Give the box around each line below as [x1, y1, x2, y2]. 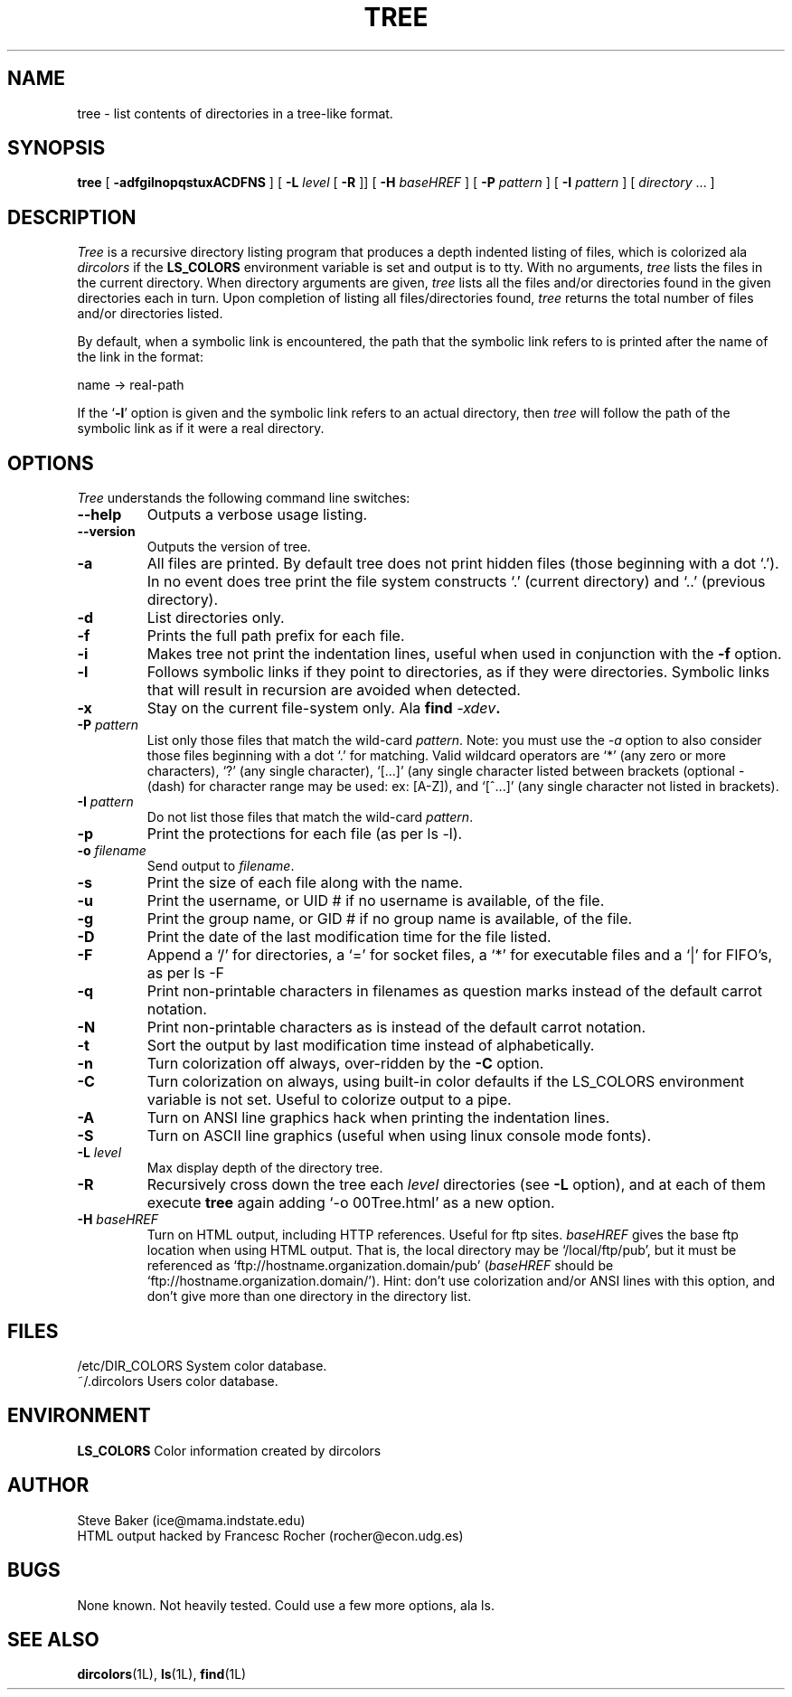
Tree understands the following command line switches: [77, 490, 410, 506]
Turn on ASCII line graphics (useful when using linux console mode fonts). [146, 1127, 652, 1145]
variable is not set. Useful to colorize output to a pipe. [146, 1090, 512, 1109]
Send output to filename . [146, 858, 295, 874]
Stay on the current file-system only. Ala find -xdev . [146, 699, 501, 718]
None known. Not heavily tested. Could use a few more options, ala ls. [77, 1597, 495, 1613]
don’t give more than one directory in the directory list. [146, 1288, 472, 1305]
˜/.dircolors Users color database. [77, 1372, 278, 1389]
